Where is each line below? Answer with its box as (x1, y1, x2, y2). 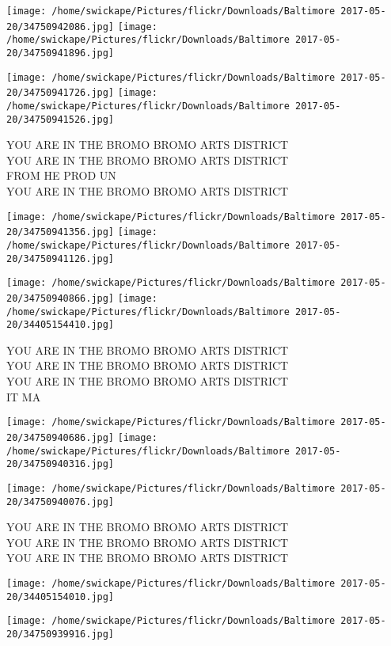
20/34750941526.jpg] (6, 113, 115, 125)
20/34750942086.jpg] (6, 21, 115, 32)
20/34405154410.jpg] (6, 319, 115, 331)
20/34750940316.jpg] (6, 458, 115, 470)
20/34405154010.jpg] (6, 591, 115, 602)
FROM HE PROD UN (6, 167, 116, 184)
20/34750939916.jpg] (6, 628, 115, 640)
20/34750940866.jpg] (6, 292, 115, 304)
